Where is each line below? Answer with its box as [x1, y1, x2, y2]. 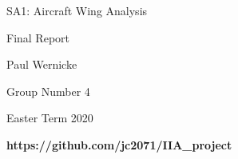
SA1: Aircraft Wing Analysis [6, 2, 148, 18]
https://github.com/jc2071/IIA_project [6, 136, 232, 153]
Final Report [6, 29, 70, 46]
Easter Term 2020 [6, 109, 93, 126]
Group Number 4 [6, 82, 90, 99]
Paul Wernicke [6, 56, 77, 73]
